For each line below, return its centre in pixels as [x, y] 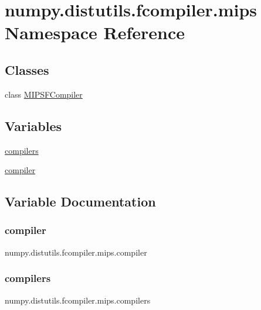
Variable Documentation [80, 201]
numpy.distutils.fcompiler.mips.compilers [78, 300]
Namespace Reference [95, 32]
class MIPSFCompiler [44, 94]
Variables [33, 125]
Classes [27, 69]
